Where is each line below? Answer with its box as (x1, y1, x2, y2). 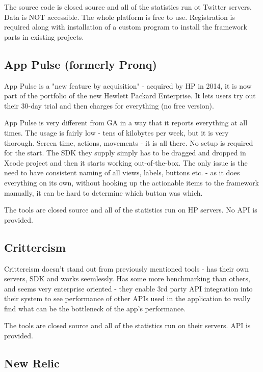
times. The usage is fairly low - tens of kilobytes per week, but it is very (4, 127, 229, 138)
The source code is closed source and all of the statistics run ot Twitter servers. (4, 2, 252, 12)
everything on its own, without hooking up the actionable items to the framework (4, 177, 259, 188)
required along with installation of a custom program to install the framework (4, 21, 247, 32)
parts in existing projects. (4, 31, 84, 42)
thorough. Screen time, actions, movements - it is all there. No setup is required (4, 137, 253, 148)
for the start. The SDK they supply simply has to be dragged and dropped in (4, 147, 246, 158)
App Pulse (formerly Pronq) (4, 56, 157, 72)
